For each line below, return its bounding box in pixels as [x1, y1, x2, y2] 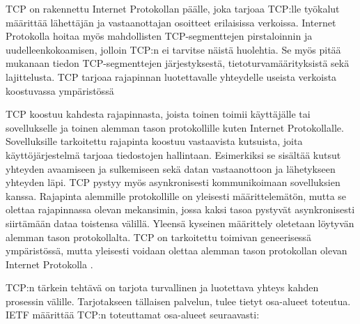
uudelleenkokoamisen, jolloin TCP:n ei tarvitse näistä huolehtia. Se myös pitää [6, 42, 341, 56]
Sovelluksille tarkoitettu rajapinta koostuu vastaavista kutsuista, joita [6, 134, 303, 148]
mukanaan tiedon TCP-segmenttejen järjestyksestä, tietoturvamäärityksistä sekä [6, 56, 350, 70]
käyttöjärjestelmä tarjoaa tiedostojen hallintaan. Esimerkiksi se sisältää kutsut [6, 147, 341, 162]
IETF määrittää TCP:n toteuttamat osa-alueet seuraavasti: [6, 307, 260, 322]
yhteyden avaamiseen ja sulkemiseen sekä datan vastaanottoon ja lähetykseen [6, 161, 336, 176]
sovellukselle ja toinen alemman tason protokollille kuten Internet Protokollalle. [6, 120, 344, 134]
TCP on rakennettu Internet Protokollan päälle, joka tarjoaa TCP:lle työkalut [6, 1, 340, 15]
